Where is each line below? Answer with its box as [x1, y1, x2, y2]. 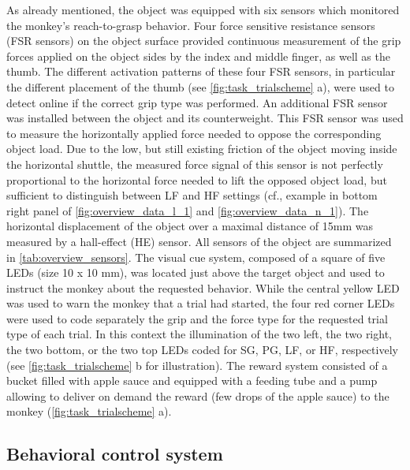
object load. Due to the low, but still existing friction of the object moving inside [6, 140, 397, 157]
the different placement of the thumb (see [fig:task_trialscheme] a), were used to [6, 78, 394, 95]
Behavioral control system [6, 442, 223, 466]
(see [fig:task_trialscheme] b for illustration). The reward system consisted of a [6, 356, 388, 373]
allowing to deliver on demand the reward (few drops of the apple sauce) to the [6, 387, 389, 404]
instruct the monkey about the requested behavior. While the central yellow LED [6, 279, 400, 296]
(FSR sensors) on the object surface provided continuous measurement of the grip [6, 32, 401, 49]
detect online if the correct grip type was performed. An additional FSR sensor [6, 94, 388, 110]
